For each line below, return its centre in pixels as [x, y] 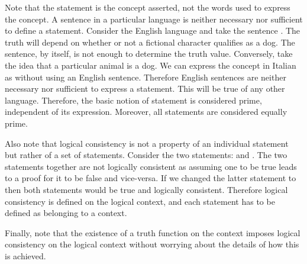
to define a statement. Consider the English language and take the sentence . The [153, 30]
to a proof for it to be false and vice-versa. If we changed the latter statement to [151, 178]
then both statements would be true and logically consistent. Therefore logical [146, 189]
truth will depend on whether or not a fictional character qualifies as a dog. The [150, 42]
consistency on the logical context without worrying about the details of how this [152, 244]
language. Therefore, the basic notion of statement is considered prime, [133, 100]
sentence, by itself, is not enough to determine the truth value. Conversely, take [149, 54]
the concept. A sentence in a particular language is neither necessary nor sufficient [154, 19]
